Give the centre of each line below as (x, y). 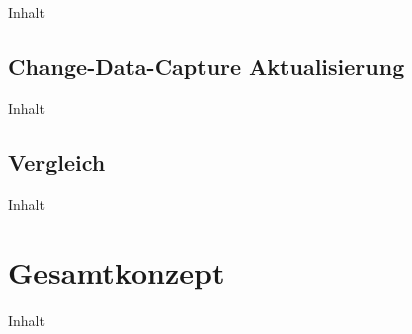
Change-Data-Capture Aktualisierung (206, 65)
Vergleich (57, 161)
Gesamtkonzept (116, 272)
